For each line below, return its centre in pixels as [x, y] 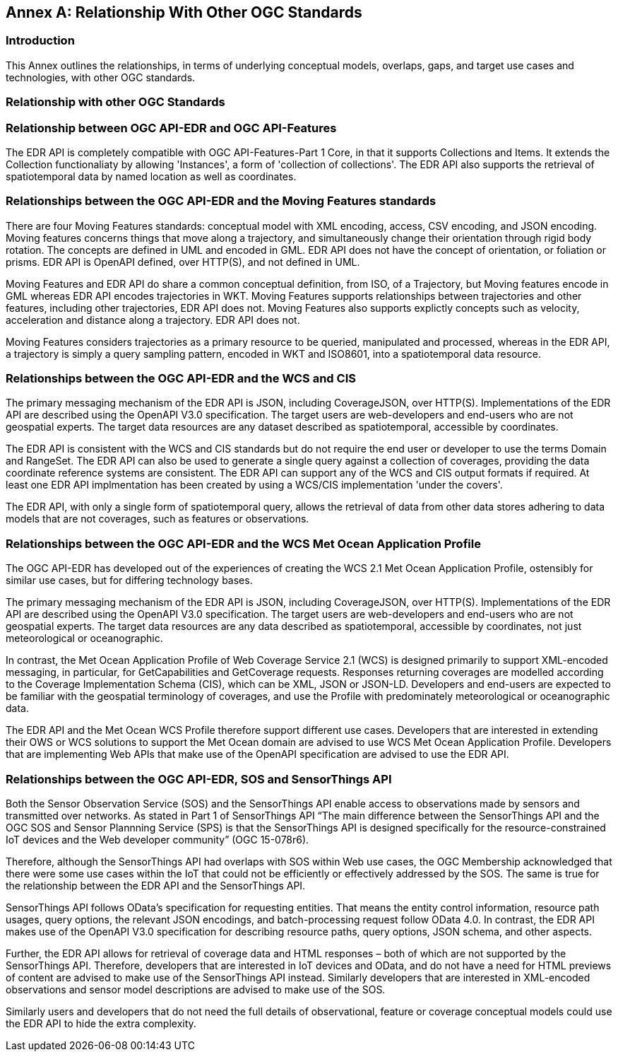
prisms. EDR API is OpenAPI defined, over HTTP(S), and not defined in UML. [183, 262]
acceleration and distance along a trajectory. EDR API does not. [153, 320]
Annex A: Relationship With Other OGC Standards [184, 12]
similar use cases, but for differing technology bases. [129, 580]
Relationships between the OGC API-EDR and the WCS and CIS [181, 379]
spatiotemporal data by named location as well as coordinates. [151, 176]
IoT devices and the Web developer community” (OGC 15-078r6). [158, 839]
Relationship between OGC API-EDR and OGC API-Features [171, 128]
